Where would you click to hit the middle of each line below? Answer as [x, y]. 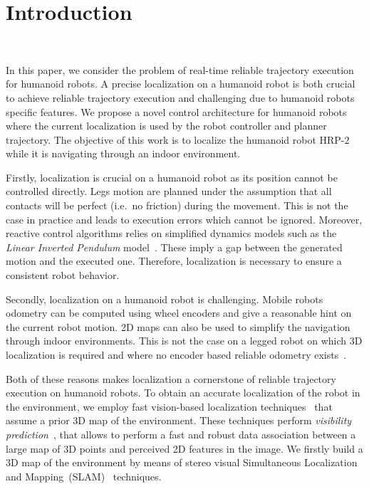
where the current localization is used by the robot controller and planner [166, 126]
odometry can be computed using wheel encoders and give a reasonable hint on [179, 313]
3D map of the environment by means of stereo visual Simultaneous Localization [182, 462]
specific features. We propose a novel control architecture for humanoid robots [176, 111]
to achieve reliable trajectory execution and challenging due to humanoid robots [180, 97]
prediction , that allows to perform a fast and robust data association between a [181, 434]
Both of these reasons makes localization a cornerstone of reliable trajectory [171, 378]
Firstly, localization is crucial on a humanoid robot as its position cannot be [172, 177]
